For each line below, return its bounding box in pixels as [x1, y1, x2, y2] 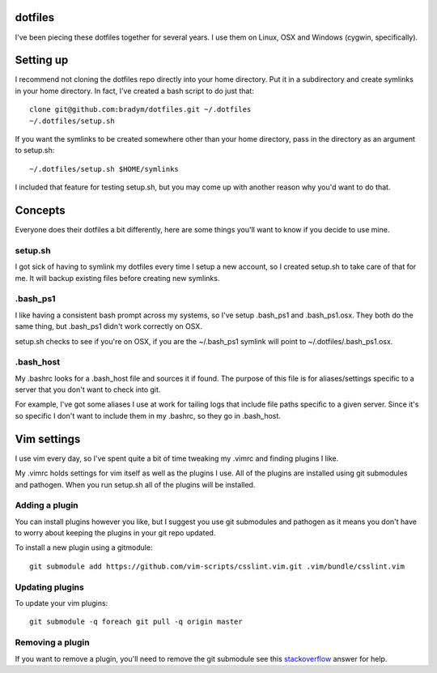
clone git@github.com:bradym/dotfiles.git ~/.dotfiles [29, 105, 252, 114]
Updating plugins [15, 581, 84, 593]
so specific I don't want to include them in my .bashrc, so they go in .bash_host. [15, 411, 281, 420]
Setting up [15, 53, 69, 67]
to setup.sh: [15, 146, 55, 155]
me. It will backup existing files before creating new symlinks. [15, 273, 220, 283]
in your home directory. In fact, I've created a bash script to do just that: [15, 86, 254, 96]
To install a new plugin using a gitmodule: [15, 543, 153, 552]
